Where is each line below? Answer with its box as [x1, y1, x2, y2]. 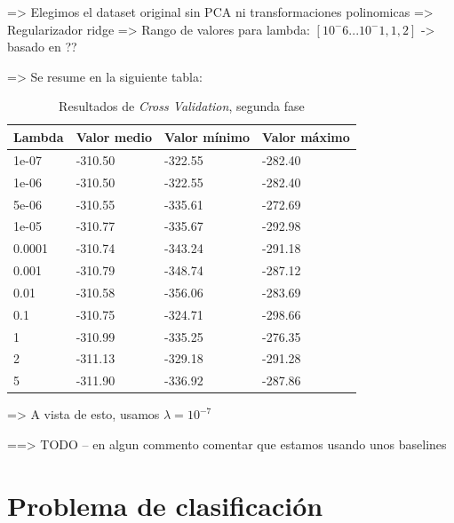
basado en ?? [7, 37, 77, 56]
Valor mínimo [164, 127, 250, 146]
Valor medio [76, 127, 153, 146]
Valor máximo [262, 127, 350, 146]
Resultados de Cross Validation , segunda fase [59, 97, 305, 115]
